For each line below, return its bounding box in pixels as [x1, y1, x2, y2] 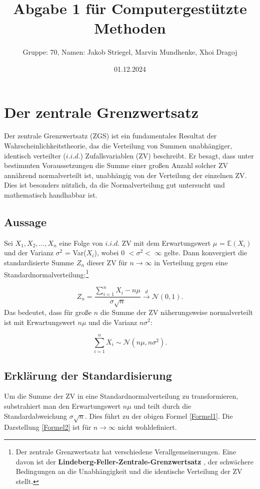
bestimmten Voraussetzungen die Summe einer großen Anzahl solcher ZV [4, 160, 228, 171]
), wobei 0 [94, 247, 125, 258]
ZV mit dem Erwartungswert [121, 237, 211, 248]
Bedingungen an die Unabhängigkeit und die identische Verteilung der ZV [15, 466, 242, 476]
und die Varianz [88, 316, 137, 327]
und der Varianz [4, 247, 53, 258]
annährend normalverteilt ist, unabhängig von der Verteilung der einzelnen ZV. [4, 170, 247, 180]
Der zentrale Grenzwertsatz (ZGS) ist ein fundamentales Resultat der [4, 130, 217, 141]
